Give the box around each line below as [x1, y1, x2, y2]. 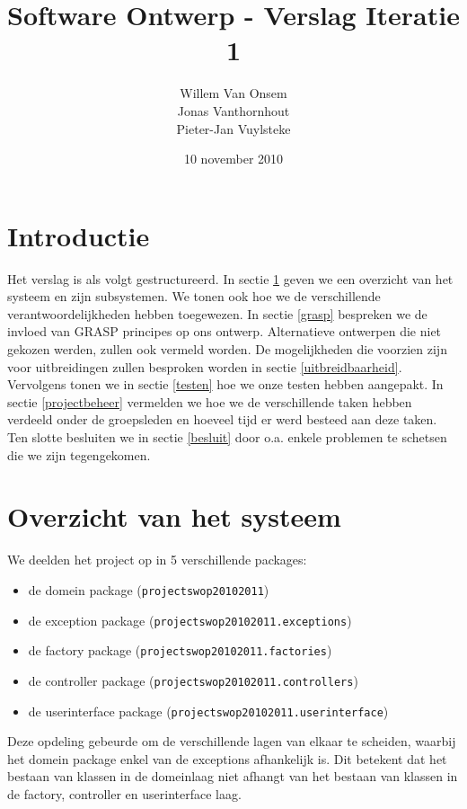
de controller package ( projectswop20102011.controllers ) [28, 671, 358, 689]
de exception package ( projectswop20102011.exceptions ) [28, 610, 352, 629]
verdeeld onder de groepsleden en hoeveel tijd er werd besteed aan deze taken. [7, 410, 437, 429]
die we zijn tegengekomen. [7, 445, 151, 464]
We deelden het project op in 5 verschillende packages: [7, 550, 307, 569]
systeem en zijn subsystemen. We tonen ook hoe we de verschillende [7, 287, 381, 306]
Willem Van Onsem [180, 84, 287, 102]
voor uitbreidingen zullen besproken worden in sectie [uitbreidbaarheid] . [7, 357, 402, 376]
